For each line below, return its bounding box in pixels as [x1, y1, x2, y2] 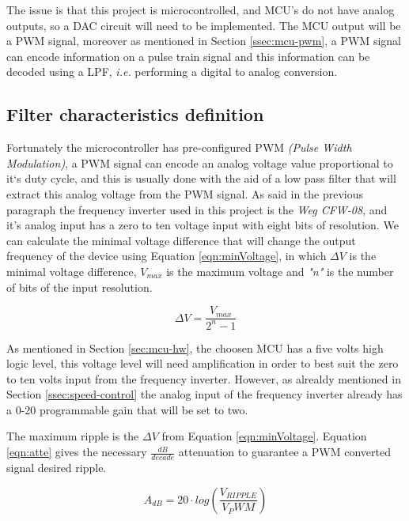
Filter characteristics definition [6, 102, 264, 126]
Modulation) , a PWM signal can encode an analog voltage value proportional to [6, 154, 393, 171]
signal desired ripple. [6, 459, 107, 475]
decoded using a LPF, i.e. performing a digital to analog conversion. [6, 63, 338, 80]
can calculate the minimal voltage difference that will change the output [6, 232, 356, 248]
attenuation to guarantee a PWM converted [178, 444, 391, 460]
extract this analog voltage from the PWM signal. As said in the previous [6, 185, 364, 202]
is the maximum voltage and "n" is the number [166, 262, 394, 279]
